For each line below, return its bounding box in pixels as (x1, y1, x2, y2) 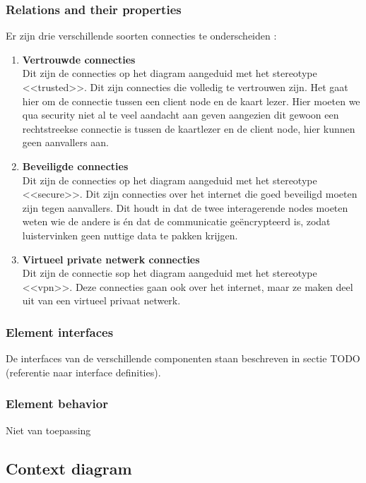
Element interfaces (6, 323, 114, 340)
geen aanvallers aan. (22, 135, 110, 150)
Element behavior (6, 395, 108, 412)
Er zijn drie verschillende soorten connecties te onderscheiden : (6, 28, 277, 43)
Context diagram (6, 457, 132, 479)
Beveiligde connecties (22, 158, 129, 173)
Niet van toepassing (6, 422, 91, 437)
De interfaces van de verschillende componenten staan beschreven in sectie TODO (6, 351, 360, 366)
